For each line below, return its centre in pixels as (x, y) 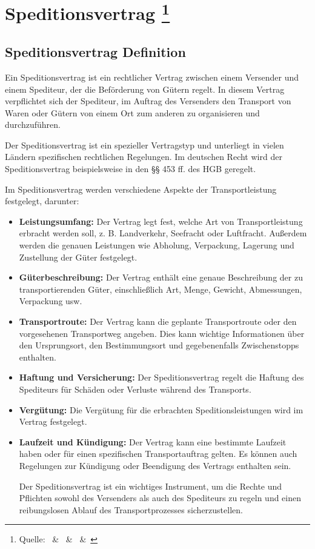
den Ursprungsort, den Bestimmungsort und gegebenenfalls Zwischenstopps (159, 345)
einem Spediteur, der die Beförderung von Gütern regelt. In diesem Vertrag (145, 89)
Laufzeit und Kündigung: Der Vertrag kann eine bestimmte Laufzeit (153, 441)
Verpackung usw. (51, 301)
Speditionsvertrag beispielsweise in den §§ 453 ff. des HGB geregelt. (131, 169)
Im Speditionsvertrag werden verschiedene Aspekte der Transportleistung (141, 189)
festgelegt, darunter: (42, 201)
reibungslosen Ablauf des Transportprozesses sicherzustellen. (131, 509)
